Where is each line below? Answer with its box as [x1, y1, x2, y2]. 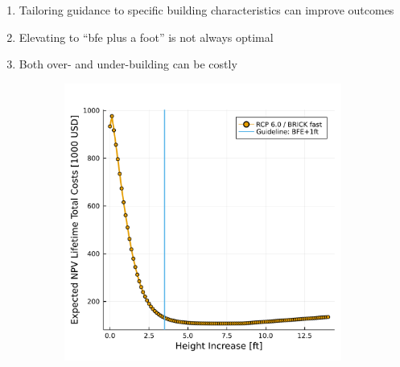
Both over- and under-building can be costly [19, 56, 237, 72]
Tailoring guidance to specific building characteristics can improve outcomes [19, 2, 394, 18]
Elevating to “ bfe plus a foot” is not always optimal [19, 28, 274, 45]
